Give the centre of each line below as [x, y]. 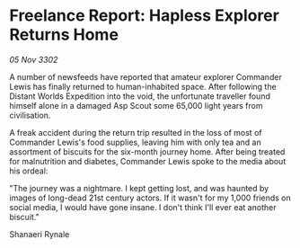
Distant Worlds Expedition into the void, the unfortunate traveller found [140, 96]
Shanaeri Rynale [40, 234]
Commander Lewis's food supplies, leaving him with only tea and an [136, 142]
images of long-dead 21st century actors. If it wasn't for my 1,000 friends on [150, 198]
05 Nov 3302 [34, 59]
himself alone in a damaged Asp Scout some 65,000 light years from [136, 105]
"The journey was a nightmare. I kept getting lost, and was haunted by [139, 188]
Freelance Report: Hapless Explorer [145, 16]
